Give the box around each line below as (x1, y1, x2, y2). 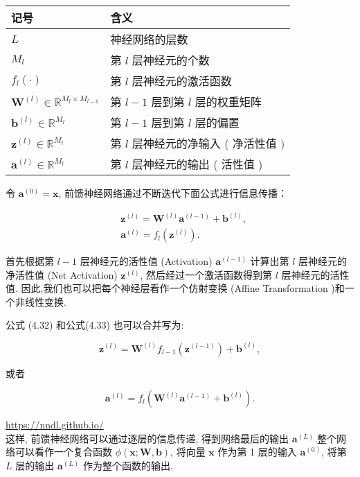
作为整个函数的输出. (82, 458, 173, 472)
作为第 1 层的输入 (217, 444, 297, 459)
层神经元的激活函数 (132, 73, 232, 89)
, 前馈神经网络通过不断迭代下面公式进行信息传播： (58, 186, 288, 200)
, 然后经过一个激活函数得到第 (140, 267, 272, 281)
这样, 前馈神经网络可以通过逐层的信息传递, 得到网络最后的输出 (6, 431, 289, 445)
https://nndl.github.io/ (6, 417, 104, 432)
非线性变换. (15, 294, 66, 309)
